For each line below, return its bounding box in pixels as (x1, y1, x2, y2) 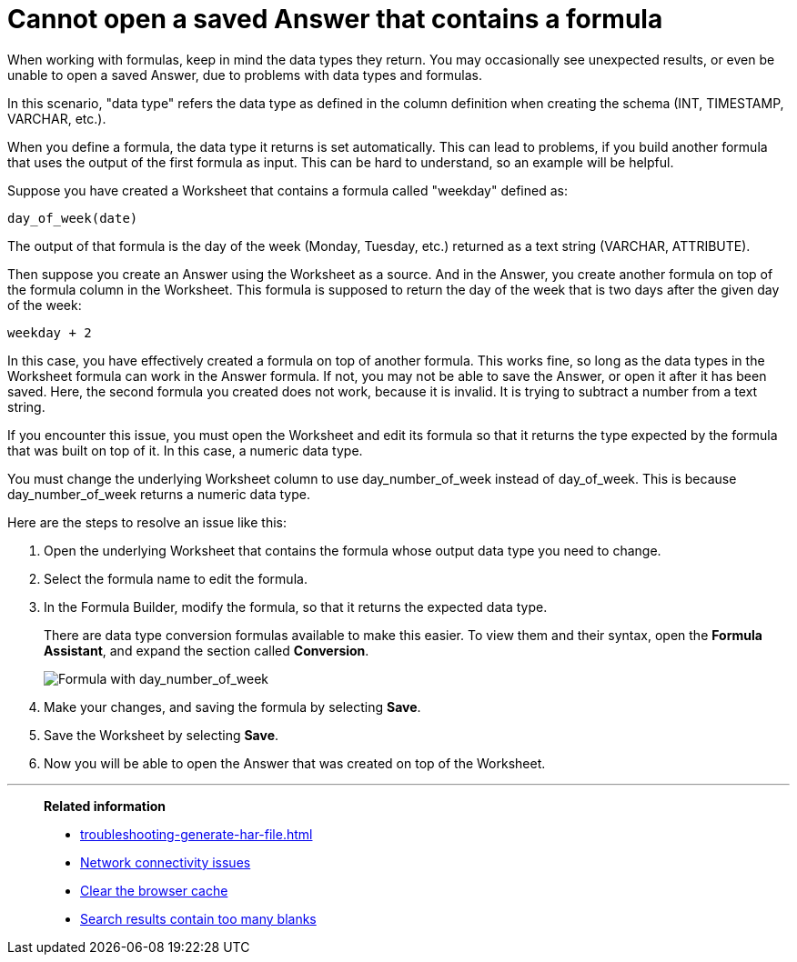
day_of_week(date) (7, 210, 138, 225)
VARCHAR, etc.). (7, 110, 106, 126)
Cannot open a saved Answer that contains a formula (7, 4, 663, 35)
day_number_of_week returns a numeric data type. (7, 486, 310, 502)
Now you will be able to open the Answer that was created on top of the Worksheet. (44, 755, 546, 771)
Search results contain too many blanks (80, 910, 317, 927)
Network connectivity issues (80, 854, 251, 870)
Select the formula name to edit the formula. (44, 570, 308, 586)
